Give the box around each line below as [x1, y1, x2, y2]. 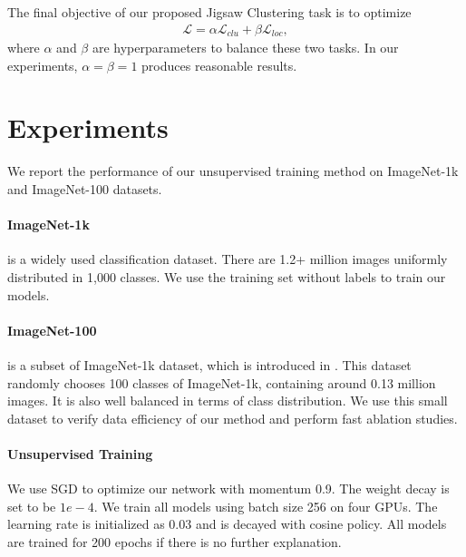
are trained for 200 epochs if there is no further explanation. [7, 532, 342, 551]
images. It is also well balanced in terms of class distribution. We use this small [7, 391, 448, 410]
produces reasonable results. [141, 55, 297, 74]
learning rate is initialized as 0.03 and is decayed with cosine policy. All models [7, 514, 447, 533]
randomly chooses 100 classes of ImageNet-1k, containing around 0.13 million [7, 373, 436, 392]
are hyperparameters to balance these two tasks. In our [92, 38, 399, 57]
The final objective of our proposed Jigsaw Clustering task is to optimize [7, 3, 412, 21]
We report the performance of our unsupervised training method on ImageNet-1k [7, 161, 459, 181]
